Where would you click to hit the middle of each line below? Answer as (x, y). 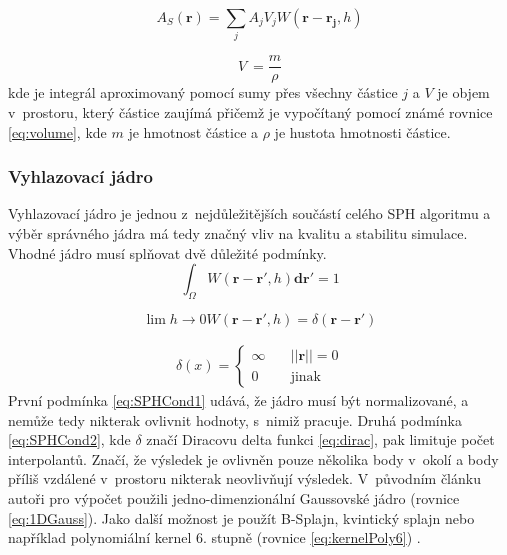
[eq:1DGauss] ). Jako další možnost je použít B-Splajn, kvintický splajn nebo (241, 517)
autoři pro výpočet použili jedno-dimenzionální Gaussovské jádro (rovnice (234, 497)
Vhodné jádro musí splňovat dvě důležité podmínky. (167, 252)
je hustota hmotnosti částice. (362, 131)
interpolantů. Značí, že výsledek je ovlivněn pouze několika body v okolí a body (253, 458)
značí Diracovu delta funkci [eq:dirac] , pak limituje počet (320, 439)
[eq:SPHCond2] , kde (69, 439)
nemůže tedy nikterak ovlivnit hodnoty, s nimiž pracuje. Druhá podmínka (235, 419)
